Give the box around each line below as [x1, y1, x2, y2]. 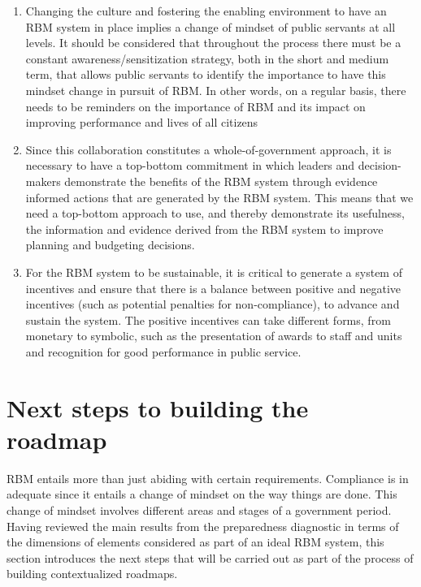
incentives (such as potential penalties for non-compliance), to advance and [25, 296, 400, 313]
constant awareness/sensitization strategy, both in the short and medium [25, 50, 389, 67]
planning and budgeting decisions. [25, 236, 195, 253]
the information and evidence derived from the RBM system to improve [25, 220, 384, 237]
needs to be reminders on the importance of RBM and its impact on [25, 97, 366, 114]
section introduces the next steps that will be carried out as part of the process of [7, 549, 414, 566]
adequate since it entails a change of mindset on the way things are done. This [7, 486, 397, 503]
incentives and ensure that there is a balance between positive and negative [25, 279, 401, 296]
